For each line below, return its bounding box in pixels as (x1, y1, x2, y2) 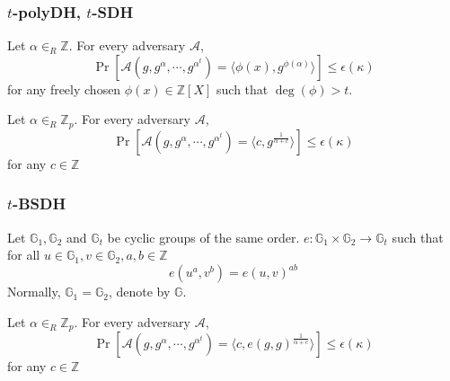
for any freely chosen (7, 79, 121, 98)
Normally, (7, 282, 61, 301)
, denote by (108, 282, 171, 301)
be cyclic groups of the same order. (107, 227, 300, 246)
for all (7, 245, 40, 264)
